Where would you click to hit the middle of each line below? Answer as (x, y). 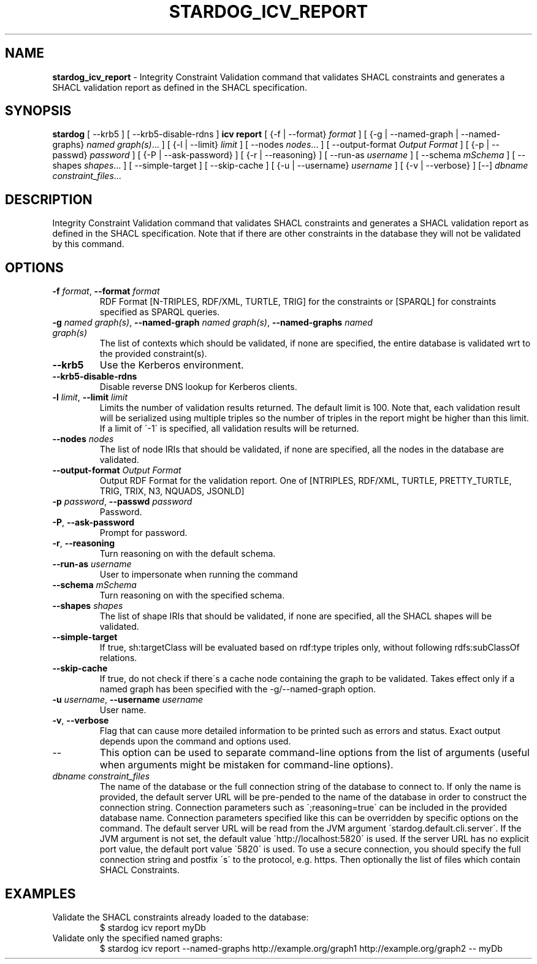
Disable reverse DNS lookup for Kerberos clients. (198, 387)
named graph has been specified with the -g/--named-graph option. (238, 689)
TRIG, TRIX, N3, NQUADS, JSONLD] (172, 491)
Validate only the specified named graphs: (137, 938)
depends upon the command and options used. (195, 741)
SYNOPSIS (38, 111)
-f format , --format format (106, 291)
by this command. (88, 244)
